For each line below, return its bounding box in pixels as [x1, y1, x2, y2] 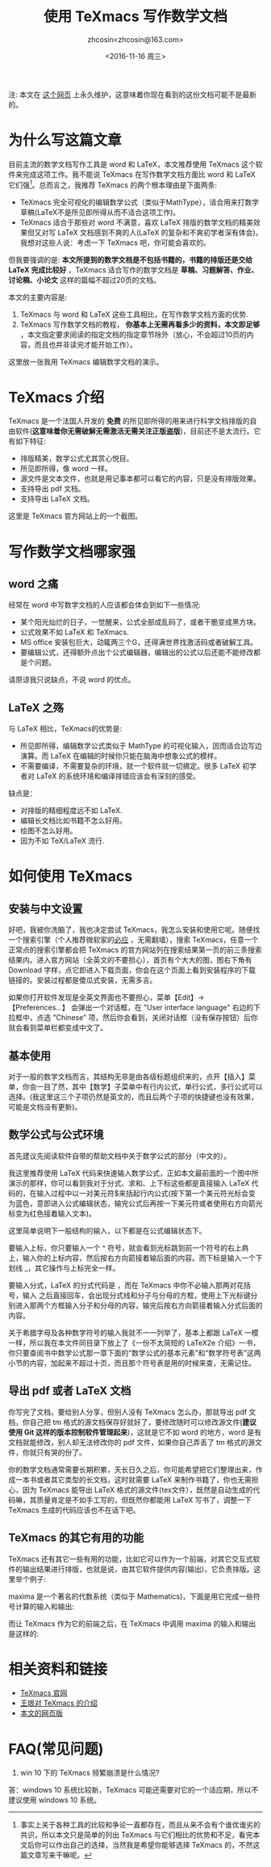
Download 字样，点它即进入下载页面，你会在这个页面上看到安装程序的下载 [8, 965, 256, 975]
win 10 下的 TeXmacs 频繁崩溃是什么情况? [19, 1768, 160, 1778]
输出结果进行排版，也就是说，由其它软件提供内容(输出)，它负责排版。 [22, 1564, 254, 1574]
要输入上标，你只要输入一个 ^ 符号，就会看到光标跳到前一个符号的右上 [8, 1242, 242, 1253]
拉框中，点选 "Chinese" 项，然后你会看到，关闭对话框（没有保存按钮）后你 [8, 1013, 258, 1022]
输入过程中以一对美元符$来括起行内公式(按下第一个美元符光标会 [35, 1188, 249, 1198]
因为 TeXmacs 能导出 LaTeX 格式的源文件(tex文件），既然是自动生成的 [22, 1485, 253, 1494]
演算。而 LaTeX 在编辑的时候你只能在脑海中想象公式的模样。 [19, 751, 222, 761]
